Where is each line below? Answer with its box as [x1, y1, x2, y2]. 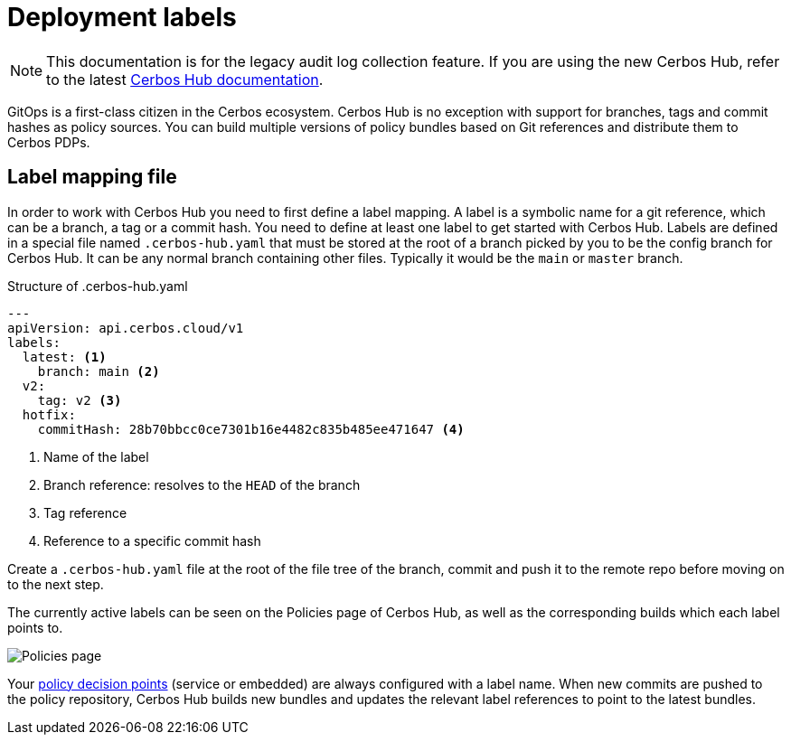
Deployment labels [7, 2, 237, 33]
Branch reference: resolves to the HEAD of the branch [43, 476, 361, 493]
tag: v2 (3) [37, 392, 122, 408]
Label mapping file [7, 165, 177, 189]
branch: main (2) [37, 363, 160, 379]
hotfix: [22, 407, 76, 422]
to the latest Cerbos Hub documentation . [46, 70, 324, 89]
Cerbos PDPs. [7, 134, 90, 150]
